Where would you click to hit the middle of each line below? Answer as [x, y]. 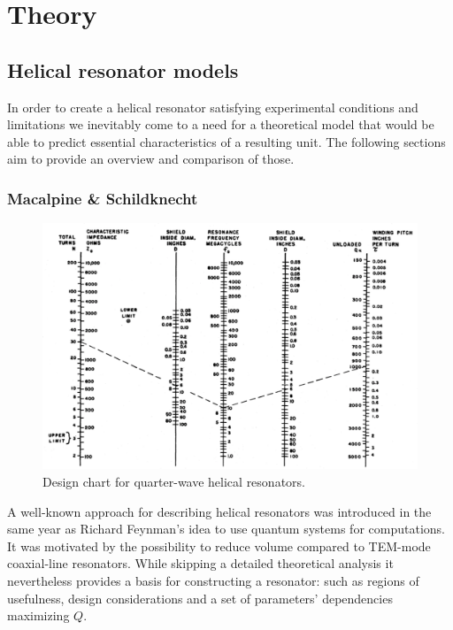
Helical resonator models [123, 69]
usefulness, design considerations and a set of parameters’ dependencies [200, 598]
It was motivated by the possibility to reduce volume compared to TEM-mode [219, 545]
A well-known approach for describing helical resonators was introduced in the [219, 511]
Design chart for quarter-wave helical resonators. [174, 482]
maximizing [38, 615]
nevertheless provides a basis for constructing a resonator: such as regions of [213, 580]
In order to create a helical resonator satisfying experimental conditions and [213, 107]
